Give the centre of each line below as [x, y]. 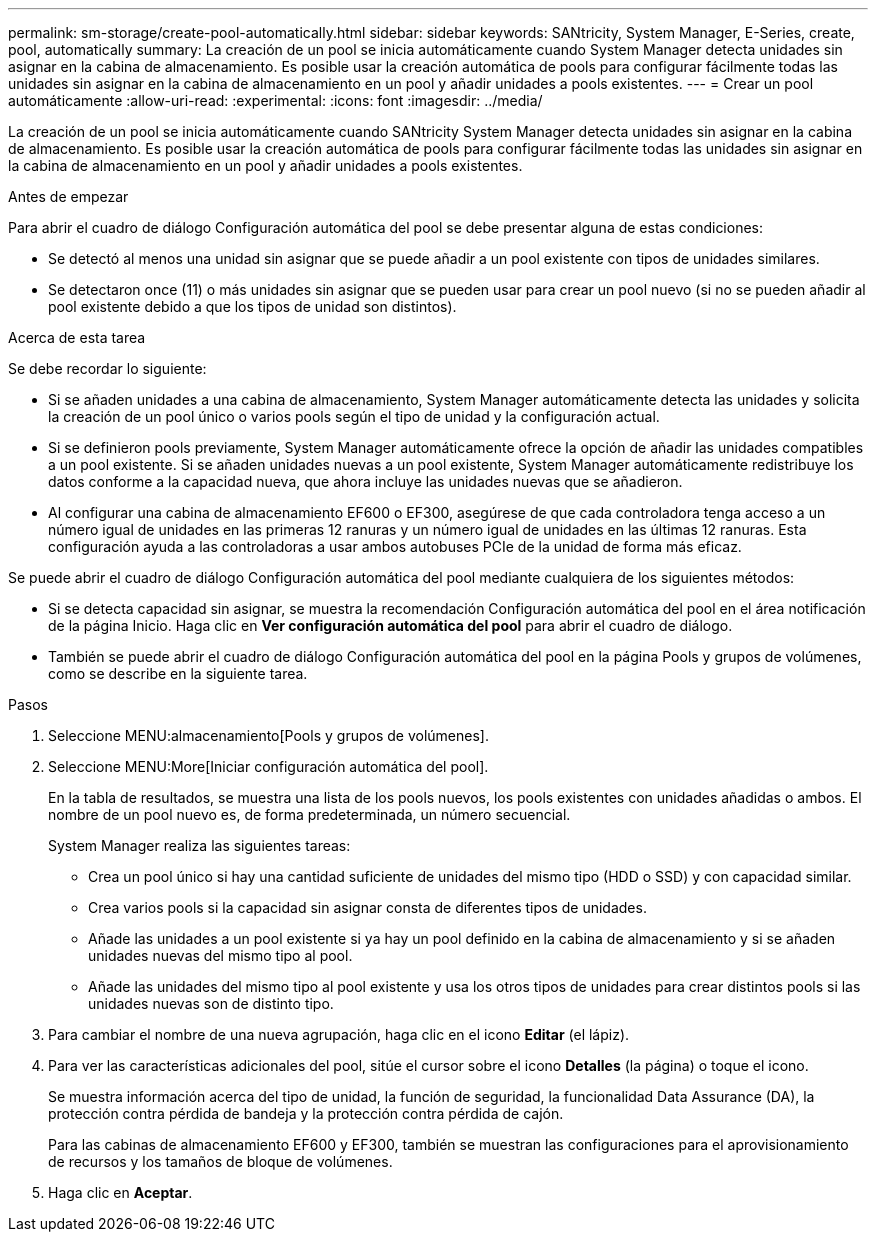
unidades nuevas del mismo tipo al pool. [220, 955]
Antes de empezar [68, 196]
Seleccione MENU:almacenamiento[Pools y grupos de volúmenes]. [268, 735]
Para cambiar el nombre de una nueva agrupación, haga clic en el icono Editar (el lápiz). [339, 1034]
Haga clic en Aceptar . [120, 1192]
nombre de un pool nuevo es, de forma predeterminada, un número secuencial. [309, 814]
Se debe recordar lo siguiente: [107, 368]
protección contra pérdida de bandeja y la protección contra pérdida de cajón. [306, 1113]
